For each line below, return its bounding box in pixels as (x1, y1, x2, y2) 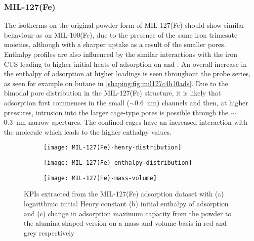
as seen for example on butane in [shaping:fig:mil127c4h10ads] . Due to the (4, 78, 228, 88)
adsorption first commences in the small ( (4, 97, 129, 107)
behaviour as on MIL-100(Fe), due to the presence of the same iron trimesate (4, 29, 238, 40)
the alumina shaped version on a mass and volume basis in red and (24, 218, 227, 228)
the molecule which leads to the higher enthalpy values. (4, 126, 171, 137)
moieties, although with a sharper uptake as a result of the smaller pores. (4, 39, 226, 49)
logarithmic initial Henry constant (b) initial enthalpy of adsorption (24, 198, 229, 208)
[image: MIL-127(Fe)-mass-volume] (43, 174, 157, 182)
